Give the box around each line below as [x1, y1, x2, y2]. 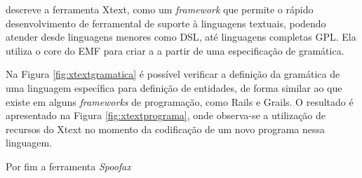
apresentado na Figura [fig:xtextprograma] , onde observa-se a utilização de [6, 108, 326, 123]
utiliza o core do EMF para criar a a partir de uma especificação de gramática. [6, 43, 344, 57]
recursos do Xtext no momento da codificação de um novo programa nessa [6, 121, 326, 136]
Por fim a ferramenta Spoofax [6, 158, 131, 173]
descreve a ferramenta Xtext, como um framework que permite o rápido [6, 2, 314, 16]
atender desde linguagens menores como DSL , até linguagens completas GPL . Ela [6, 29, 356, 44]
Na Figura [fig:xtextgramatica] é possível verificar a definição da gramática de [6, 67, 340, 81]
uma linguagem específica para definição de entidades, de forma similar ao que [6, 80, 342, 95]
